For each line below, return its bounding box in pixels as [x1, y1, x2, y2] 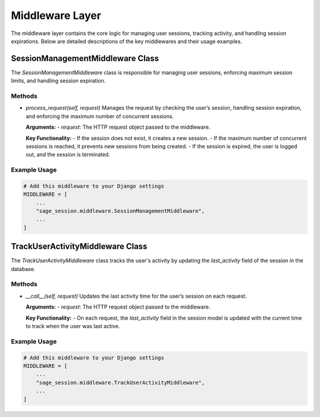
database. [11, 265, 36, 272]
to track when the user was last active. [25, 323, 120, 330]
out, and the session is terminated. [25, 151, 110, 158]
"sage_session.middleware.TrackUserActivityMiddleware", [36, 379, 205, 386]
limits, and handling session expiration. [11, 77, 106, 84]
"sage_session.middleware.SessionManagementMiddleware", [36, 208, 205, 215]
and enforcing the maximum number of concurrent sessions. [25, 113, 174, 120]
